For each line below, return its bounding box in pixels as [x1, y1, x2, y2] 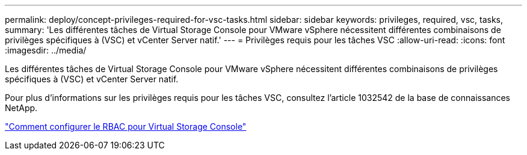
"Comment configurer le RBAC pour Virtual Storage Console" [5, 121, 247, 132]
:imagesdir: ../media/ [5, 45, 87, 55]
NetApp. [5, 103, 38, 113]
